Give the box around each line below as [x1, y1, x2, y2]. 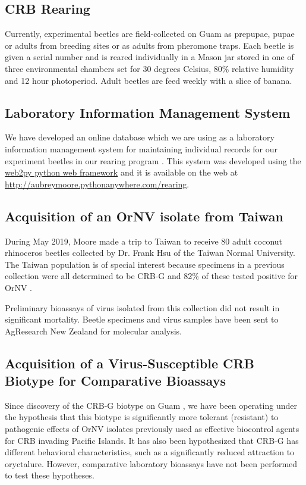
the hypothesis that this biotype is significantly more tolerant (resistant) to [5, 411, 279, 423]
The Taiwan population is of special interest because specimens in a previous [5, 258, 285, 270]
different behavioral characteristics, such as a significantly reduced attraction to [5, 446, 295, 458]
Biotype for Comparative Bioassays [5, 371, 226, 390]
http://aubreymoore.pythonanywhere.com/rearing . [5, 177, 190, 190]
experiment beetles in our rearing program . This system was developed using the [5, 154, 301, 167]
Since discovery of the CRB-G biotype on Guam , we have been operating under [5, 399, 297, 411]
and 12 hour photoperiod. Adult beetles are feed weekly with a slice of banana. [5, 74, 292, 86]
